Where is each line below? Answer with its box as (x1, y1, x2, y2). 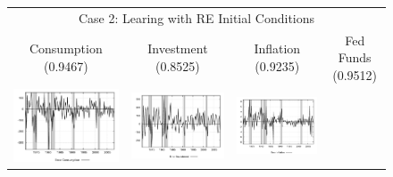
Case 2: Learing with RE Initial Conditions (78, 8, 315, 27)
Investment (147, 39, 208, 58)
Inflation (254, 39, 301, 58)
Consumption (29, 39, 103, 58)
